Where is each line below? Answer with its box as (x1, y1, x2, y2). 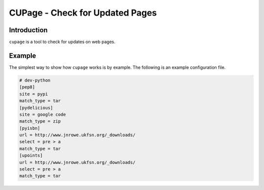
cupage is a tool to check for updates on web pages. (9, 39, 116, 45)
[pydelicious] (19, 105, 53, 110)
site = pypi (19, 91, 48, 97)
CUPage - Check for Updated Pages (9, 7, 157, 18)
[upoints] (19, 153, 43, 158)
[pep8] (19, 84, 35, 90)
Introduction (9, 26, 48, 34)
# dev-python (19, 77, 51, 83)
